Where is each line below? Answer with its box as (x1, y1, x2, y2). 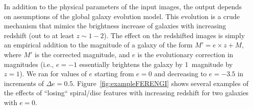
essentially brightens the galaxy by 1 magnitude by (79, 59, 233, 69)
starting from (94, 68, 134, 79)
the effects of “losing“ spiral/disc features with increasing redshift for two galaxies (4, 87, 249, 98)
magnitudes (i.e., (4, 59, 54, 69)
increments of (4, 78, 44, 88)
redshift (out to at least (4, 30, 74, 40)
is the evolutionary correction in (137, 49, 233, 59)
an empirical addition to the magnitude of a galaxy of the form (4, 40, 193, 50)
